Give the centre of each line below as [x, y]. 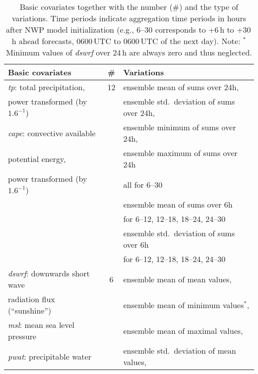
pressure [22, 336]
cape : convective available [52, 133]
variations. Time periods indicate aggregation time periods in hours [129, 18]
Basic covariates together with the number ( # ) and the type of [129, 7]
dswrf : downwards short [49, 273]
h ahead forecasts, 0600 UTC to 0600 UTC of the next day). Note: [126, 41]
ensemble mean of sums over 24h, [181, 87]
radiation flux [32, 299]
